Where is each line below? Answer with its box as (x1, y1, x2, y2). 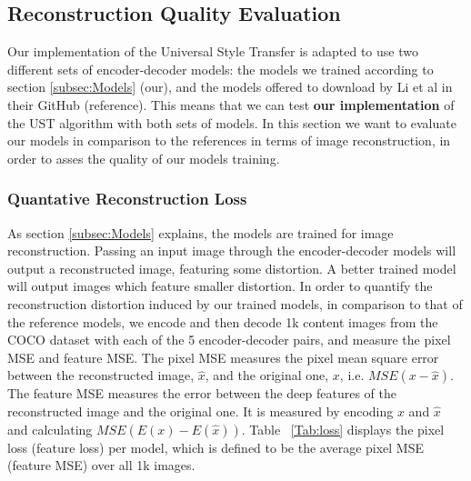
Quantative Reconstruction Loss (7, 187, 247, 210)
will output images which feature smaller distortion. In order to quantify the (7, 276, 433, 296)
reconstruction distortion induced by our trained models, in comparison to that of (7, 294, 463, 313)
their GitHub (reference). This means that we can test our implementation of (7, 95, 455, 114)
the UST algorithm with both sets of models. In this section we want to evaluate (7, 113, 456, 132)
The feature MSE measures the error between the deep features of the (7, 384, 397, 403)
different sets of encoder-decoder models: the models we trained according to (7, 59, 434, 78)
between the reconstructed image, (7, 366, 195, 385)
